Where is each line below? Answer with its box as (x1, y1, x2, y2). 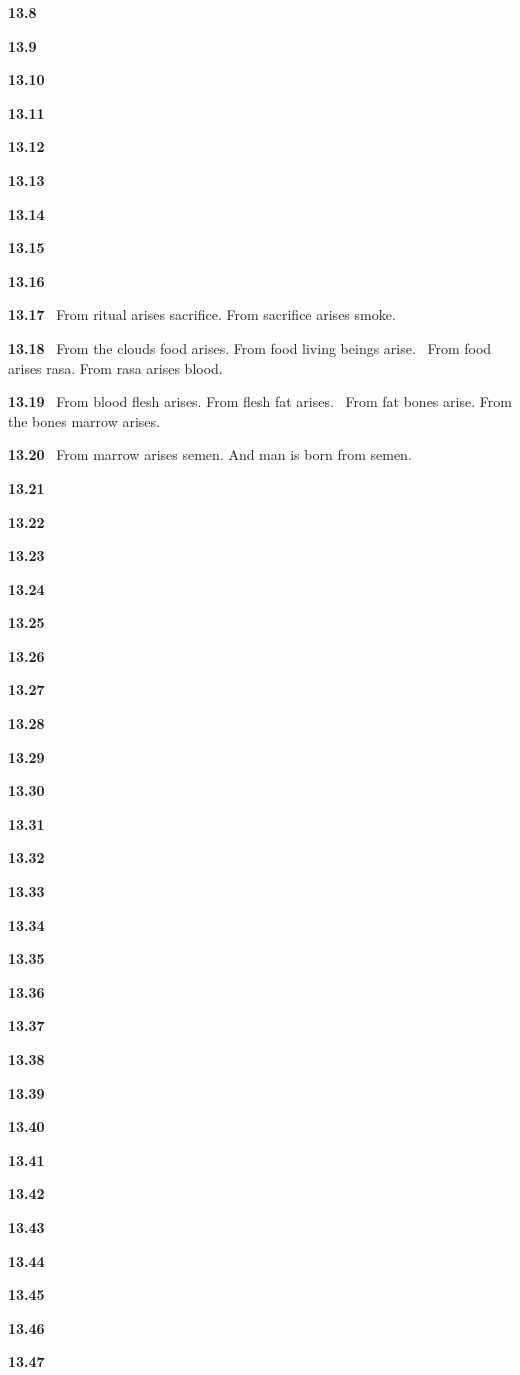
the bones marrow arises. (8, 410, 160, 431)
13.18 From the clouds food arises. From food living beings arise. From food (8, 337, 492, 358)
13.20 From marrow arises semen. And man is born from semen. (8, 444, 412, 465)
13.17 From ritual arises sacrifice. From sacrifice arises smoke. (8, 304, 396, 325)
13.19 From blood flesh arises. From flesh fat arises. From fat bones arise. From (8, 391, 512, 412)
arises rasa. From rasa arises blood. (8, 357, 223, 378)
